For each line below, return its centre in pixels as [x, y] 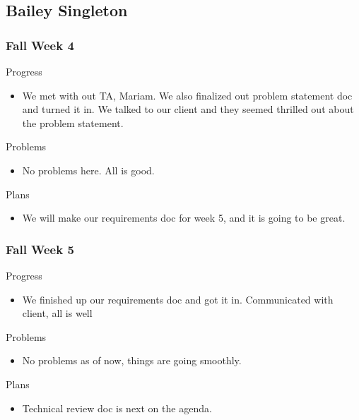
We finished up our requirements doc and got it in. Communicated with [178, 299]
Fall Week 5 [40, 249]
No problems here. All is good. [88, 170]
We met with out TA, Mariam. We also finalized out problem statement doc [187, 95]
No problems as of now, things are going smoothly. [132, 360]
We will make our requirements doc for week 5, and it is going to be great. [184, 218]
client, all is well [57, 313]
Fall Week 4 [40, 45]
